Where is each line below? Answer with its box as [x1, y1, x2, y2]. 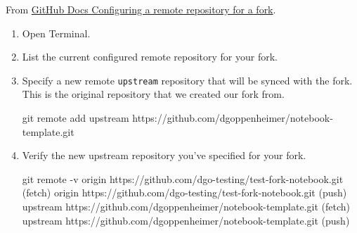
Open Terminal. [22, 25, 91, 40]
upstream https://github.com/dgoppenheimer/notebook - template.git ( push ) [22, 213, 350, 227]
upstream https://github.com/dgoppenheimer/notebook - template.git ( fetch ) [22, 199, 351, 213]
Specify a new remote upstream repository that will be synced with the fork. [22, 73, 353, 87]
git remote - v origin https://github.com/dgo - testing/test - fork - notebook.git [22, 171, 344, 186]
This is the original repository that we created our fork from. [22, 87, 285, 101]
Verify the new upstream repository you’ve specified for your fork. [22, 148, 306, 163]
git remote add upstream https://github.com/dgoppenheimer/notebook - [22, 111, 333, 125]
